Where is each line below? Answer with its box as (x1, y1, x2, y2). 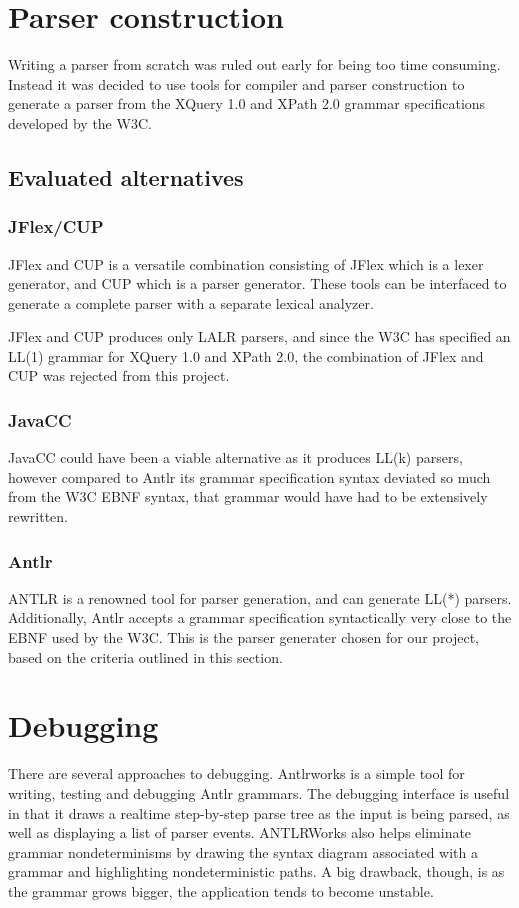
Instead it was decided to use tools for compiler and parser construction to (8, 73, 465, 94)
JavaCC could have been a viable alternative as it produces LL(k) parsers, (8, 447, 463, 468)
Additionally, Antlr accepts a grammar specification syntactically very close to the (8, 607, 512, 628)
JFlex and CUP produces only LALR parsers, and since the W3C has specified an (8, 326, 511, 347)
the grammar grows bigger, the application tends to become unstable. (8, 880, 434, 901)
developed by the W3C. (8, 112, 152, 133)
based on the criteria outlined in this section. (8, 646, 283, 667)
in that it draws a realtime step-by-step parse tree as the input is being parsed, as (8, 802, 510, 823)
